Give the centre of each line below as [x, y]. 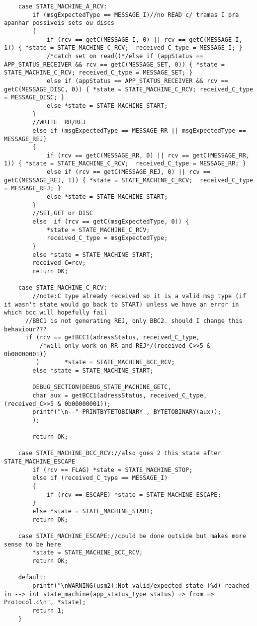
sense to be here [33, 544]
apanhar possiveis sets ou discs [59, 23]
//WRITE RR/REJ [59, 122]
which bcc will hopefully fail [56, 313]
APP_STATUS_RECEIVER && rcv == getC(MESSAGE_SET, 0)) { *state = [114, 64]
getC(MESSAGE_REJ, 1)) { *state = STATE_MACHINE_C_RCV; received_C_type [129, 180]
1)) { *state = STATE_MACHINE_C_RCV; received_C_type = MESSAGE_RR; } [125, 164]
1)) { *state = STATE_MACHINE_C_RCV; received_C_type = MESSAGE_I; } [123, 48]
